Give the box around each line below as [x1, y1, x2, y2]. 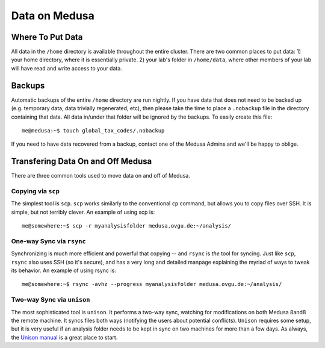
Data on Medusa [11, 9, 94, 22]
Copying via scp [11, 187, 60, 195]
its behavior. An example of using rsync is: [11, 267, 117, 274]
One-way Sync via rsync [11, 237, 87, 245]
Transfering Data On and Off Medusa [11, 157, 152, 167]
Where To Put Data [11, 32, 83, 42]
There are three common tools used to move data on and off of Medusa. [11, 172, 191, 179]
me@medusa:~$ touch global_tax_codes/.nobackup [22, 127, 165, 134]
